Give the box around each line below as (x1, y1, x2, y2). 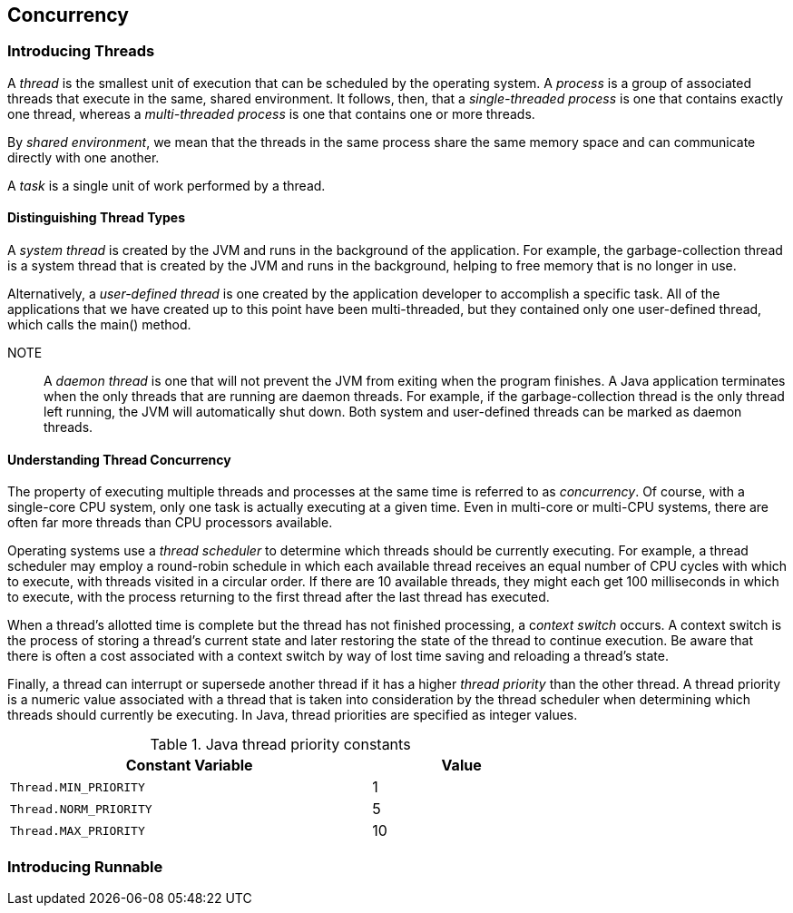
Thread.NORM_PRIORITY (10, 801, 152, 816)
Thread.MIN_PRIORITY (10, 780, 145, 794)
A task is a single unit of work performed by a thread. (7, 177, 326, 193)
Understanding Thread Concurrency (7, 451, 231, 467)
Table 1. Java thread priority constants (150, 735, 411, 754)
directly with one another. (7, 149, 160, 165)
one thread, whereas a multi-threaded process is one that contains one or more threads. (7, 105, 535, 122)
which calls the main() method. (7, 317, 191, 333)
